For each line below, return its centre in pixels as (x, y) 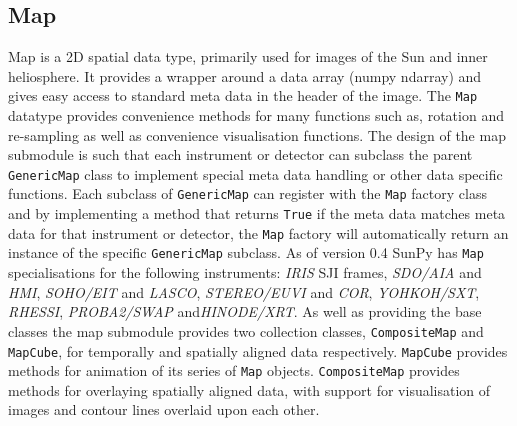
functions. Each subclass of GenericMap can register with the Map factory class (247, 193)
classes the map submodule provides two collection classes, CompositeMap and (246, 330)
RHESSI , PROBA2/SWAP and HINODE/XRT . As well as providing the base (245, 311)
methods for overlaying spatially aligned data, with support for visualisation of (249, 389)
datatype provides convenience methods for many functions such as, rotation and (256, 115)
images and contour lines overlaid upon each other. (164, 409)
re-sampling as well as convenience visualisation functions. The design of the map (257, 134)
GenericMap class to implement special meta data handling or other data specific (255, 173)
